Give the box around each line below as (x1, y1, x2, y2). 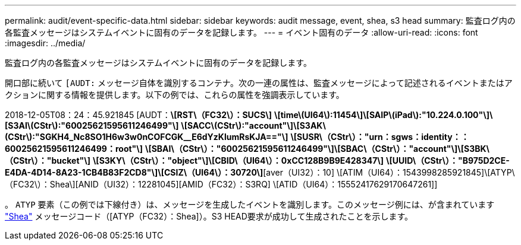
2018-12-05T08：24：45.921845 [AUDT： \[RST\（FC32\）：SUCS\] (5, 110, 272, 120)
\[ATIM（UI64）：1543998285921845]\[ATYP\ (336, 167, 515, 177)
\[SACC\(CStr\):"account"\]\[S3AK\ (181, 120, 326, 131)
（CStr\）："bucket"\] (5, 155, 90, 166)
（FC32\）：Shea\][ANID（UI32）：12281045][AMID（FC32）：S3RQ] (5, 179, 271, 189)
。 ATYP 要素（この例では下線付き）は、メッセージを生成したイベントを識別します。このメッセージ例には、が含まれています (5, 199, 495, 209)
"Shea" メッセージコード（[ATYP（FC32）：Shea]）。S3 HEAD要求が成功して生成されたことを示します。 (5, 211, 413, 221)
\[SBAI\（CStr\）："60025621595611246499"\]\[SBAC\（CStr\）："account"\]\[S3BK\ (145, 144, 489, 154)
